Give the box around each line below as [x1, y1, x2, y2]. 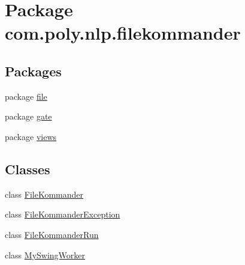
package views [5, 130, 57, 142]
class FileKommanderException [5, 208, 120, 221]
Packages [5, 61, 62, 80]
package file [5, 90, 47, 102]
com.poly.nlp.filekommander [5, 20, 241, 45]
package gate [5, 110, 52, 123]
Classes [5, 159, 50, 178]
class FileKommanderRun [5, 228, 99, 240]
